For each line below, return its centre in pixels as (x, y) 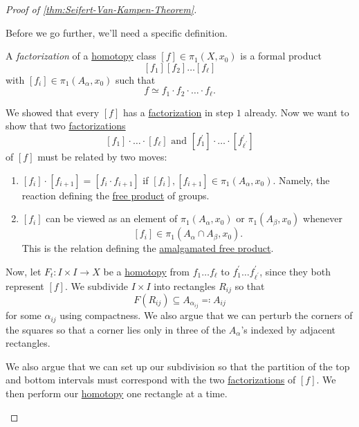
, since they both (295, 271)
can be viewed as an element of (112, 218)
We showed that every (53, 112)
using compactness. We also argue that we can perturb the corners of (206, 315)
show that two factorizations (66, 126)
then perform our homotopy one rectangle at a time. (117, 393)
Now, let (24, 271)
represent (25, 285)
